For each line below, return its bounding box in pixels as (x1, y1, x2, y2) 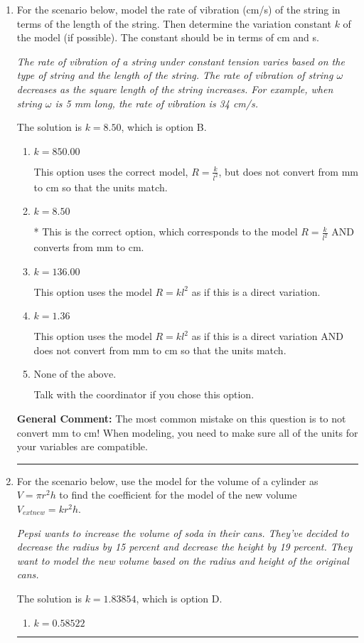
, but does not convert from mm (218, 164, 358, 179)
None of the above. (33, 370, 117, 381)
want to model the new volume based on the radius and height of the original (16, 553, 349, 568)
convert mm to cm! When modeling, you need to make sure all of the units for (16, 425, 358, 440)
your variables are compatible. (16, 439, 148, 454)
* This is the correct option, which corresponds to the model (33, 224, 298, 239)
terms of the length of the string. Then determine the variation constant (16, 16, 331, 31)
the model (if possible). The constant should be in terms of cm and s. (16, 30, 319, 45)
